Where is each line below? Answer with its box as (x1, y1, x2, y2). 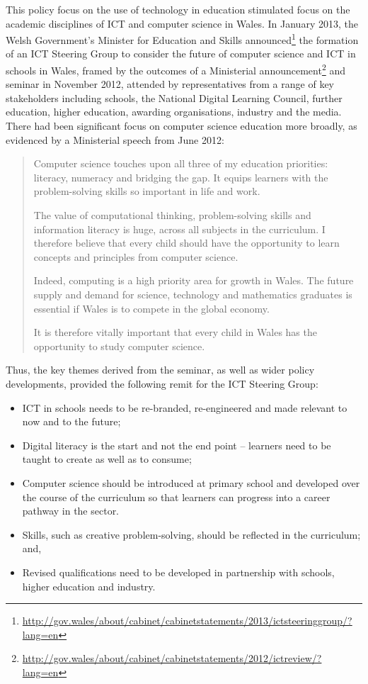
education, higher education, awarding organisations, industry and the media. (6, 104, 342, 119)
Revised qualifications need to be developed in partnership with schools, (22, 564, 335, 579)
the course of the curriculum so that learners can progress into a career (22, 489, 330, 504)
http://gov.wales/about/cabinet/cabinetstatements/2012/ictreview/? (22, 651, 322, 666)
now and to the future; (22, 414, 121, 429)
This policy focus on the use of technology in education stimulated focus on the (6, 2, 350, 16)
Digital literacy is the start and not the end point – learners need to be (22, 437, 331, 452)
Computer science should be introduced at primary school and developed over (22, 475, 360, 490)
